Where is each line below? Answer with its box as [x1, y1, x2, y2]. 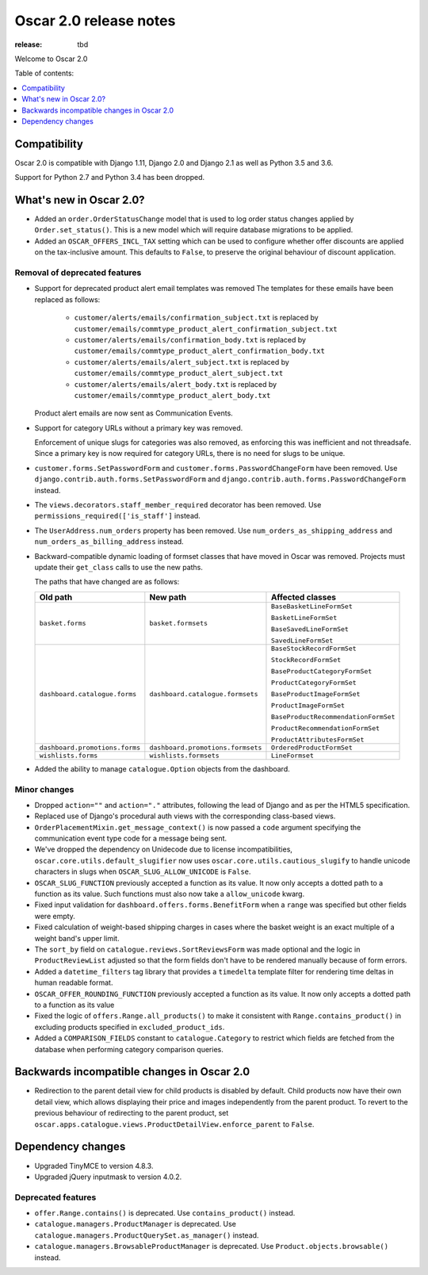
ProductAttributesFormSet [270, 735, 365, 744]
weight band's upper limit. [34, 933, 120, 943]
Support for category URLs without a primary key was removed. [34, 423, 243, 432]
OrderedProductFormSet [270, 743, 353, 752]
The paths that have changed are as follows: [34, 577, 180, 587]
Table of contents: [14, 68, 75, 78]
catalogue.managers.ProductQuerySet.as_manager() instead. [34, 1230, 259, 1240]
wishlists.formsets [149, 751, 220, 760]
